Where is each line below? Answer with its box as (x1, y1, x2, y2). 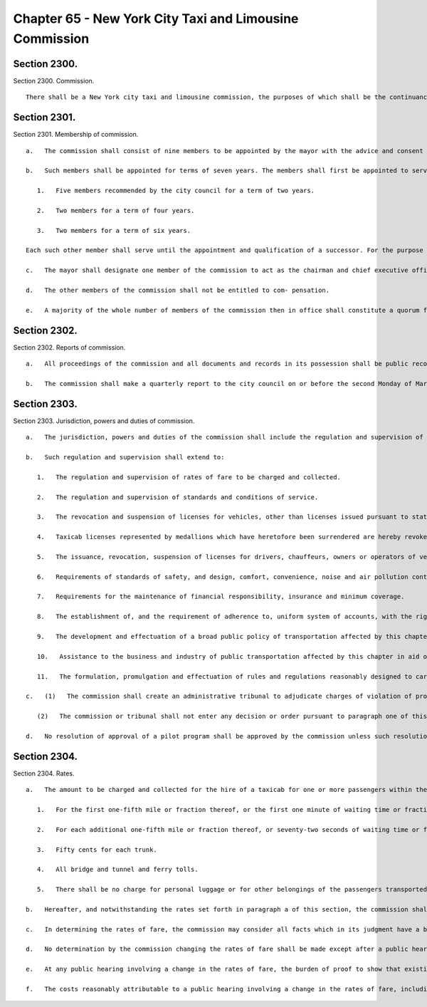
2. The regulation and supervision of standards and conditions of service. (36, 493, 319, 501)
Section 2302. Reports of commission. (13, 343, 126, 352)
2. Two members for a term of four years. (36, 207, 195, 214)
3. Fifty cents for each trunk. (36, 845, 158, 854)
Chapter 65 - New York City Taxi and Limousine (13, 11, 299, 26)
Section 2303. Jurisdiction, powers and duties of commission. (13, 417, 195, 425)
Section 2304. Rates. (13, 769, 75, 778)
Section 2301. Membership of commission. (13, 130, 139, 139)
